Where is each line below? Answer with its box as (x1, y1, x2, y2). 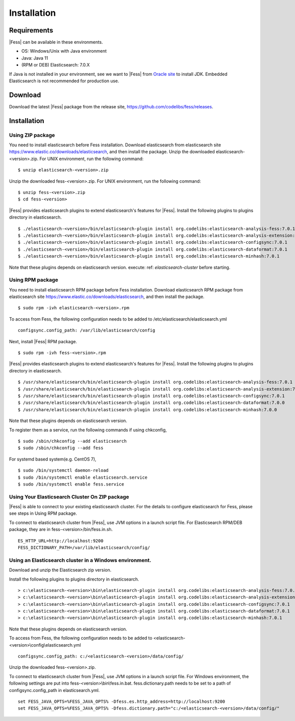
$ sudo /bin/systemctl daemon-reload (18, 468, 109, 473)
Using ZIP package (9, 131, 55, 138)
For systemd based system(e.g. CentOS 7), (9, 456, 97, 462)
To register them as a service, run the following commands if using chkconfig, (9, 426, 167, 433)
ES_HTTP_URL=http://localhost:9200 (18, 538, 104, 544)
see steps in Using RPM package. (9, 510, 77, 517)
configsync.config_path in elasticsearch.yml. (9, 687, 100, 693)
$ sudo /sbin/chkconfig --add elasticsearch (18, 438, 127, 444)
